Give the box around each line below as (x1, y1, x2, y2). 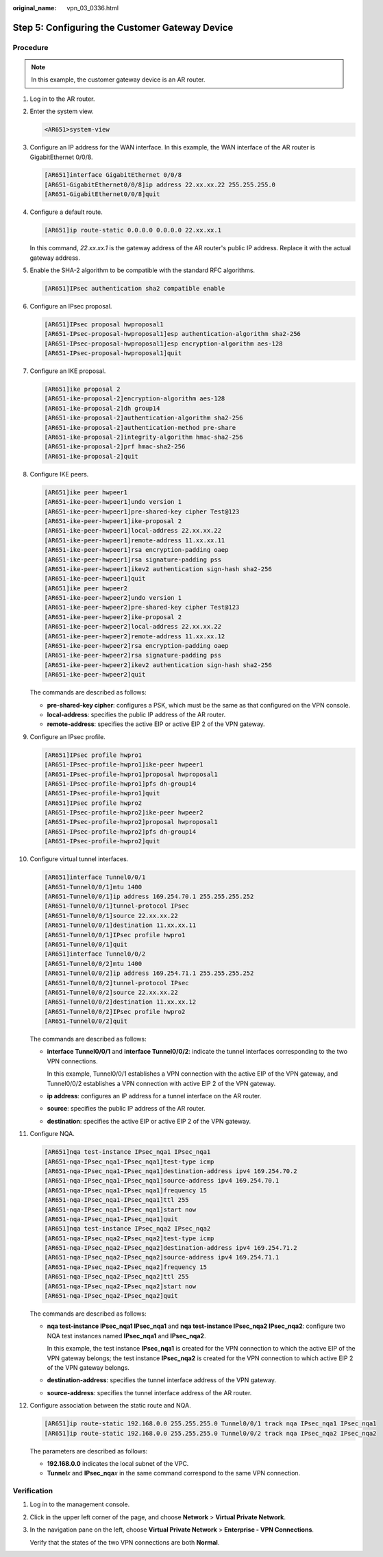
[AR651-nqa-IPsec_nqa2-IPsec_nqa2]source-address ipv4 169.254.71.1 (44, 1253, 280, 1262)
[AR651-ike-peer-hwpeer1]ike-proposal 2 (44, 517, 182, 524)
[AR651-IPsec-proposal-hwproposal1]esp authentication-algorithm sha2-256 (44, 330, 301, 338)
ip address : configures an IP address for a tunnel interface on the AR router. (47, 1092, 262, 1100)
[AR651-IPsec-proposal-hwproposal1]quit (44, 350, 182, 357)
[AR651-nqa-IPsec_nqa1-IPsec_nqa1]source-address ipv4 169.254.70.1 (44, 1176, 280, 1185)
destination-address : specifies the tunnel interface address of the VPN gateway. (47, 1376, 277, 1384)
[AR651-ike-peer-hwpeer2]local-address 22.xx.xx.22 (44, 623, 222, 631)
